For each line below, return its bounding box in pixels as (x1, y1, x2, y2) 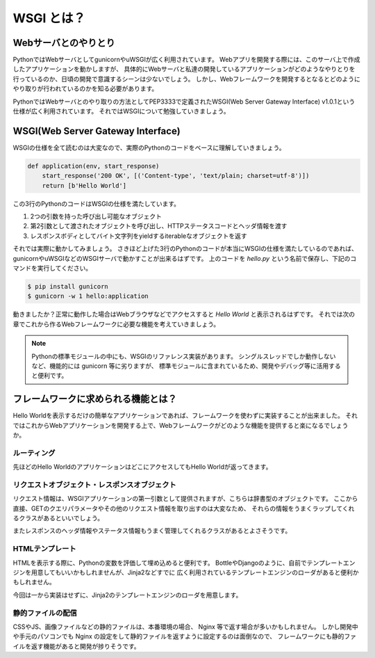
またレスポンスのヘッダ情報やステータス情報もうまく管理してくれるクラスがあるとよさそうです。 (12, 527, 292, 535)
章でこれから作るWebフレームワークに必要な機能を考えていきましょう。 (12, 320, 220, 328)
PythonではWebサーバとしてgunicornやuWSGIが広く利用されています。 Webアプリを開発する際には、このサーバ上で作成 (12, 56, 360, 64)
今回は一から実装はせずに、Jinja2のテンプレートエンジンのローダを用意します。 (12, 591, 242, 599)
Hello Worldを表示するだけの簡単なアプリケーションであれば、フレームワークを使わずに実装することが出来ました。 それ (12, 411, 358, 420)
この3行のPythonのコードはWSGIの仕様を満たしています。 (12, 199, 181, 208)
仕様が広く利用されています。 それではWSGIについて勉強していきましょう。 (12, 107, 230, 115)
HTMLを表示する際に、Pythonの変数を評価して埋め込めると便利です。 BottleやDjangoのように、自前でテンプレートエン (12, 559, 356, 567)
